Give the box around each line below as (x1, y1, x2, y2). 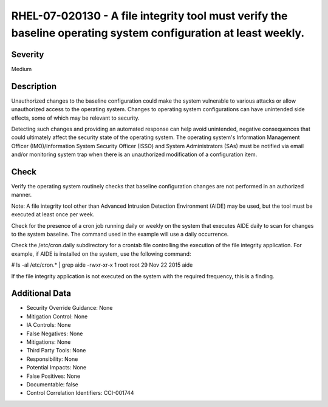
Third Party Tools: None (26, 347, 86, 354)
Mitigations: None (26, 338, 71, 346)
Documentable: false (26, 380, 78, 388)
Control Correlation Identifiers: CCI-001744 (26, 389, 134, 397)
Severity (11, 49, 44, 60)
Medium (11, 65, 32, 72)
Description (11, 81, 57, 91)
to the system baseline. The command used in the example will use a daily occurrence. (11, 230, 229, 238)
